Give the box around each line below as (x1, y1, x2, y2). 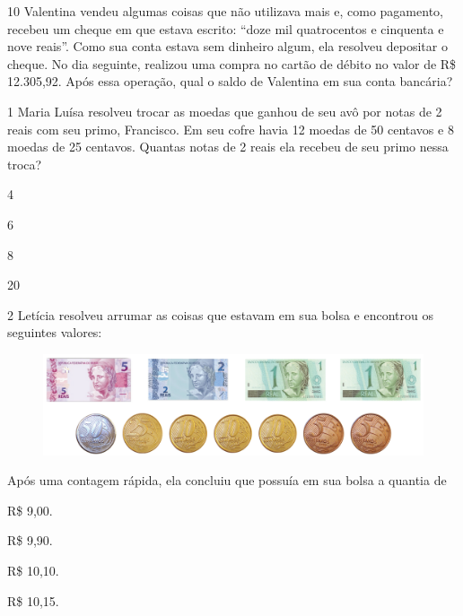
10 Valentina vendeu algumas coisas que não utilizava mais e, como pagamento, (7, 2, 443, 20)
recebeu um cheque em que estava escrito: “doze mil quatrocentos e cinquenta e (7, 19, 444, 38)
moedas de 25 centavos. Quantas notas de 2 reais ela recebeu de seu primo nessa (7, 137, 449, 156)
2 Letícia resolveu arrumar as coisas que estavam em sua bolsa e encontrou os (7, 305, 433, 324)
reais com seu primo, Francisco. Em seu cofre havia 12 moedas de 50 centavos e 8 (7, 119, 454, 138)
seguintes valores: (7, 323, 102, 342)
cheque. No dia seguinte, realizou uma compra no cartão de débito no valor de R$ (7, 54, 457, 73)
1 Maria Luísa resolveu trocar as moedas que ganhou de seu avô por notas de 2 (7, 101, 442, 120)
